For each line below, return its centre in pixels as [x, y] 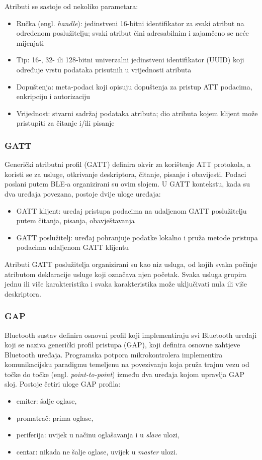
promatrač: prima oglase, [55, 418]
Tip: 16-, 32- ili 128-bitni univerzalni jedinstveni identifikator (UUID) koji [130, 60]
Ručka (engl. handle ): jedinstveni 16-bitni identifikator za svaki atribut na [130, 23]
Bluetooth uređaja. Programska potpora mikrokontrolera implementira [114, 354]
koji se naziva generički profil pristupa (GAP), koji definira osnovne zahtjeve [122, 345]
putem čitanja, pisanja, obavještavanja [75, 220]
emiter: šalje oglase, [47, 401]
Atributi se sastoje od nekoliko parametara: [71, 6]
